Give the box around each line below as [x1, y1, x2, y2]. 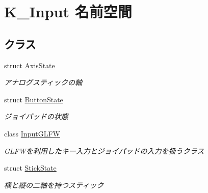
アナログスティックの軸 [4, 77, 82, 88]
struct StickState [4, 162, 57, 173]
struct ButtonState [4, 94, 63, 104]
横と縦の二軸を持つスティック [4, 179, 104, 190]
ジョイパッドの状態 [4, 111, 68, 122]
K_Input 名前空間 [4, 1, 132, 22]
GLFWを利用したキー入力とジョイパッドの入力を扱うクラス [4, 145, 204, 156]
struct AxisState [4, 60, 55, 70]
